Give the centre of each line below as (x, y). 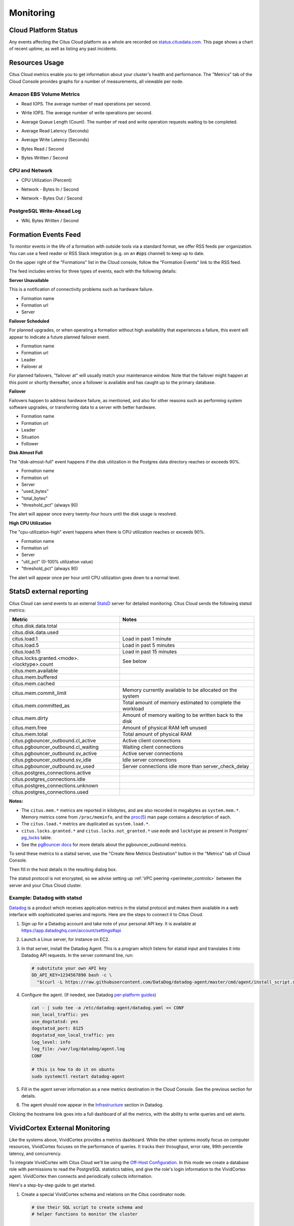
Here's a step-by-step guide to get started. (52, 1185)
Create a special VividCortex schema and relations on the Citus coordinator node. (104, 1194)
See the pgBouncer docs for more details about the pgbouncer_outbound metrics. (104, 844)
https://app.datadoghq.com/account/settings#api (71, 930)
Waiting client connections (153, 747)
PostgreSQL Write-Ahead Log (45, 211)
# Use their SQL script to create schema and (87, 1207)
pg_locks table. (37, 838)
